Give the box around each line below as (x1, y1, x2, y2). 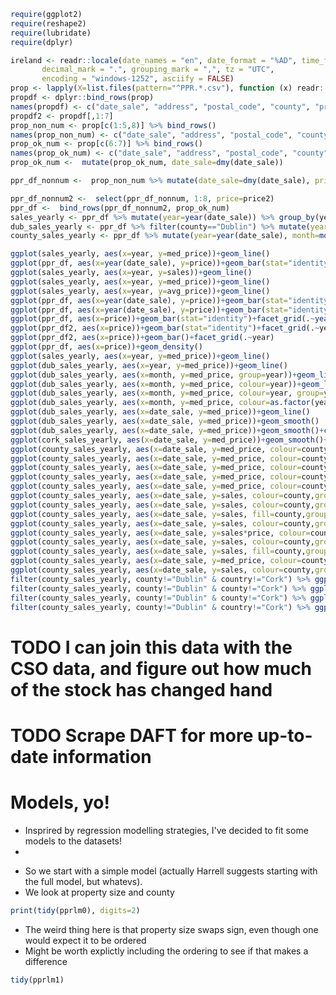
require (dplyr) (10, 37, 74, 47)
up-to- (257, 724, 313, 747)
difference (24, 955, 68, 967)
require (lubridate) (10, 28, 92, 38)
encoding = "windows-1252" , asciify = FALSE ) (41, 74, 235, 84)
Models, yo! (10, 791, 110, 814)
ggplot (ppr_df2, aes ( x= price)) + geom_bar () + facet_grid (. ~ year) (10, 333, 275, 343)
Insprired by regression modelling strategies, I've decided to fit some (24, 824, 309, 836)
